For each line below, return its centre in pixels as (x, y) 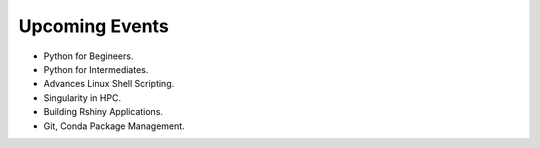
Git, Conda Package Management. (114, 126)
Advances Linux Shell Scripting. (109, 84)
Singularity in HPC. (82, 97)
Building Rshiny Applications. (103, 112)
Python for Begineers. (88, 56)
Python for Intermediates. (96, 69)
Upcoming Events (93, 26)
